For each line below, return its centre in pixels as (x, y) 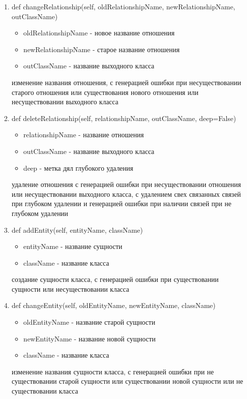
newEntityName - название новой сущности (90, 338)
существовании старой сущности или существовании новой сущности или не (127, 381)
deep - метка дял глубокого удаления (78, 168)
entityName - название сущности (73, 246)
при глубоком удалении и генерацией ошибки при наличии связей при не (122, 203)
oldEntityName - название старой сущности (89, 322)
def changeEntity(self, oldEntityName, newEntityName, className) (113, 305)
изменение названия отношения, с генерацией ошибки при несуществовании (126, 82)
